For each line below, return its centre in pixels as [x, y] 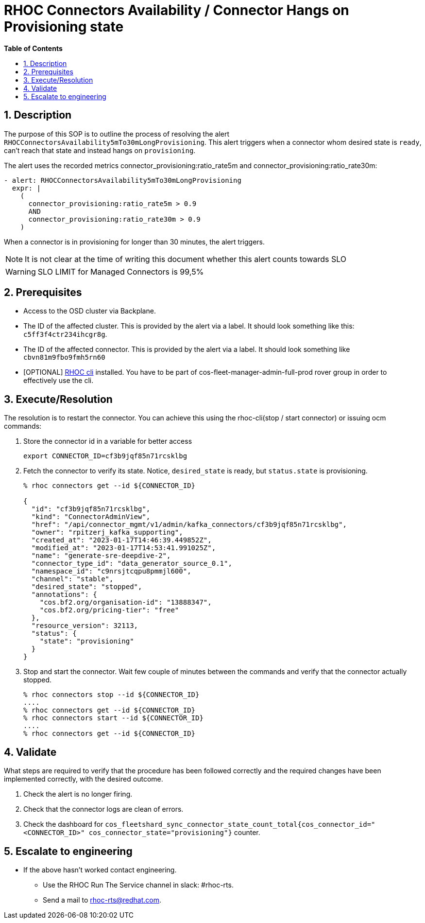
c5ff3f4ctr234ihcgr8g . [65, 334]
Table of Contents [33, 48]
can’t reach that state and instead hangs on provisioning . [100, 150]
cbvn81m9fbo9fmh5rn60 [64, 357]
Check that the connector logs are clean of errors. [103, 809]
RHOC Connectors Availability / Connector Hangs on [177, 10]
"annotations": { [64, 595]
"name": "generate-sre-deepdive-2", [101, 556]
